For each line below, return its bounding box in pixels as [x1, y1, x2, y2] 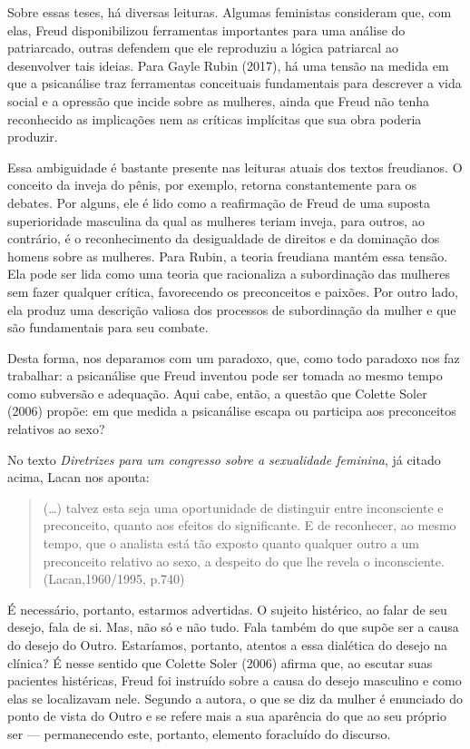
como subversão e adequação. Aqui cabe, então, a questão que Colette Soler [7, 383, 427, 402]
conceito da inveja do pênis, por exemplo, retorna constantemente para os [7, 175, 417, 194]
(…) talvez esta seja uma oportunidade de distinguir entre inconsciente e [43, 498, 444, 517]
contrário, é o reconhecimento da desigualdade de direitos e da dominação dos [7, 229, 440, 248]
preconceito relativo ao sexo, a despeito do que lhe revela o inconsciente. [43, 551, 445, 570]
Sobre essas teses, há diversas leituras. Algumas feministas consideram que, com [7, 3, 452, 21]
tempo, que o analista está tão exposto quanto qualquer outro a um [43, 534, 419, 553]
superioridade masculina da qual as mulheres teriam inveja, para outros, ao [7, 211, 425, 230]
